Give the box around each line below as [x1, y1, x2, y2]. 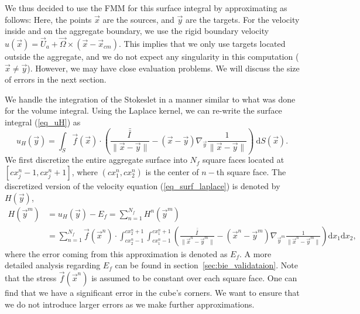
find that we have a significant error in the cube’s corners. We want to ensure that [5, 286, 300, 299]
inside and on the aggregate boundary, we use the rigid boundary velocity [5, 25, 269, 37]
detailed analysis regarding [5, 259, 101, 271]
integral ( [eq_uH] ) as [5, 115, 81, 128]
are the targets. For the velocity [185, 13, 300, 25]
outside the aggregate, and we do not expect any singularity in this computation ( [5, 50, 299, 62]
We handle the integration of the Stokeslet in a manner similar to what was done [5, 93, 296, 105]
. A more [239, 247, 272, 260]
